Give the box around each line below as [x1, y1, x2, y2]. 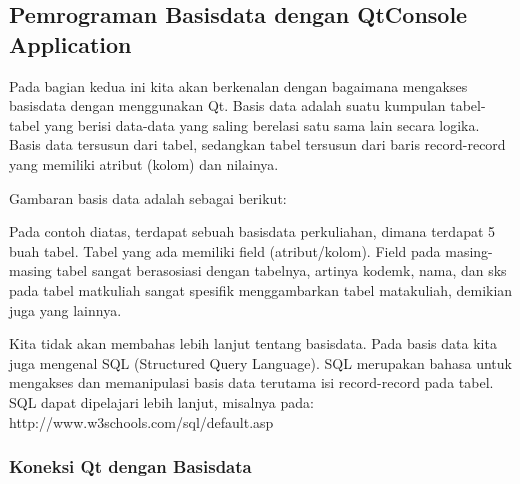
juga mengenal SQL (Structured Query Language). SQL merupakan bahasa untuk [9, 352, 512, 373]
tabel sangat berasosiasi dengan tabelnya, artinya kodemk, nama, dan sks [56, 260, 507, 281]
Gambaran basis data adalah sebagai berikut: [9, 187, 287, 208]
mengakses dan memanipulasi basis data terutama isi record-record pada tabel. [9, 372, 494, 393]
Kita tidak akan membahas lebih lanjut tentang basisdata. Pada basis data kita [9, 333, 497, 354]
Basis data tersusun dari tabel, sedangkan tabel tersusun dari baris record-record [9, 134, 506, 155]
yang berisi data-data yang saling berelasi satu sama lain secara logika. [44, 114, 480, 135]
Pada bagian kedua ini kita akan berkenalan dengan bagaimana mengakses [9, 75, 468, 96]
